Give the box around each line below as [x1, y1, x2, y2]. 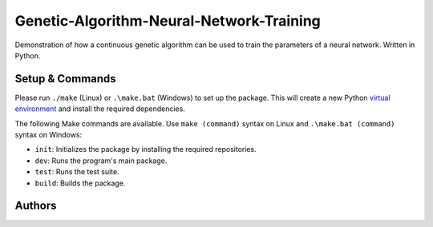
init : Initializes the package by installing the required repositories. [34, 145, 257, 154]
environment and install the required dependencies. [14, 104, 186, 113]
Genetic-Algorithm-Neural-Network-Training [14, 12, 321, 30]
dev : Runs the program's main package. [34, 156, 168, 165]
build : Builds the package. [34, 178, 126, 188]
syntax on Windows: [14, 130, 83, 140]
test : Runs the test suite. [34, 167, 119, 177]
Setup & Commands [14, 72, 116, 86]
